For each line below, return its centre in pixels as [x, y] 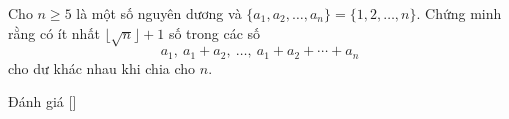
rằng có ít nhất [54, 32]
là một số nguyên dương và [159, 13]
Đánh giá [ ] [42, 101]
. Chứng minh [459, 13]
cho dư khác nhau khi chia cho [102, 67]
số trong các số [214, 32]
